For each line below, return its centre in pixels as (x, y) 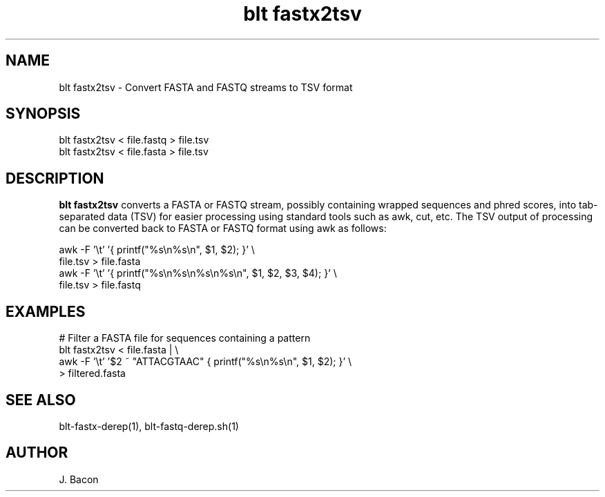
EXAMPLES (46, 311)
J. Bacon (79, 479)
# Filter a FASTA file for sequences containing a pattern (185, 338)
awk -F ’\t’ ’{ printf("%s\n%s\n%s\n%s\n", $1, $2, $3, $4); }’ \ (198, 273)
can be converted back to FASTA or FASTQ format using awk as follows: (223, 228)
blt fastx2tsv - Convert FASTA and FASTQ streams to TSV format (206, 87)
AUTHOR (37, 453)
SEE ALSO (41, 400)
